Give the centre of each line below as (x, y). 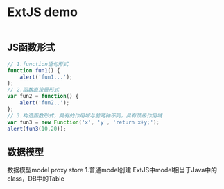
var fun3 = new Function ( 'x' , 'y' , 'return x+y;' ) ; (83, 122)
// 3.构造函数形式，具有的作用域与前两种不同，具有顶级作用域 (85, 115)
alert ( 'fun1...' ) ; (46, 77)
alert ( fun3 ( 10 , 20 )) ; (37, 129)
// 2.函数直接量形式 (33, 90)
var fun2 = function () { (43, 97)
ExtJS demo (43, 12)
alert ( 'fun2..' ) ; (45, 103)
